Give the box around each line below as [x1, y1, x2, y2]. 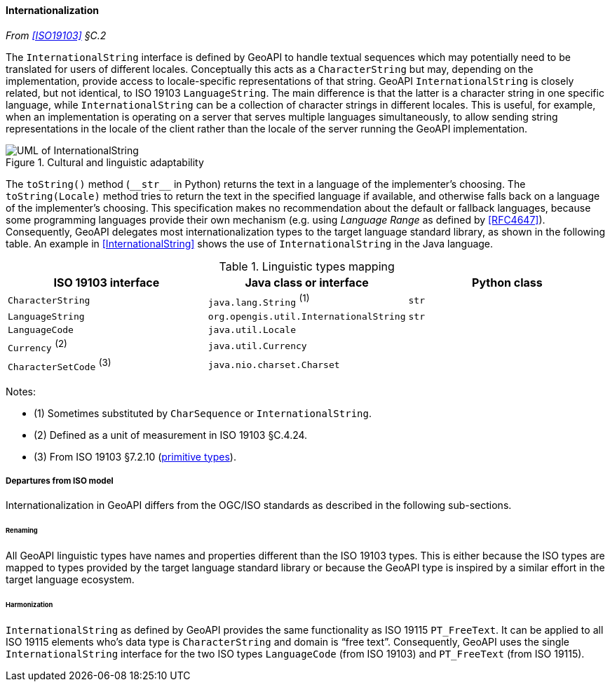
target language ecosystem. [6, 573, 135, 586]
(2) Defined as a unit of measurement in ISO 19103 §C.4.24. [34, 428, 308, 441]
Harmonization [6, 600, 53, 608]
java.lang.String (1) [208, 292, 310, 308]
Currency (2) [8, 337, 67, 354]
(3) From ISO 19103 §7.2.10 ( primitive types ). [34, 450, 236, 463]
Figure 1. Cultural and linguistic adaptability [6, 156, 204, 168]
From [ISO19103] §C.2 [6, 29, 107, 41]
